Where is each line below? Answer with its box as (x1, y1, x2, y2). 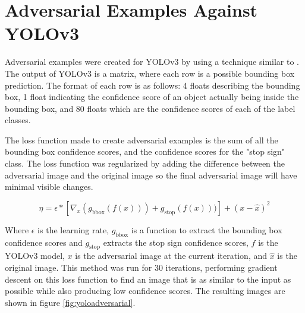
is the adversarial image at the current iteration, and (75, 249, 268, 262)
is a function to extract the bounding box (131, 223, 282, 236)
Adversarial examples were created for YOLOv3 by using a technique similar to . (5, 55, 299, 68)
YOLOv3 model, (5, 249, 65, 262)
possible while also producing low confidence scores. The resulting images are (5, 284, 285, 297)
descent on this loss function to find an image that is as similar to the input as (5, 273, 291, 285)
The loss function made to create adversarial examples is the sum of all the (5, 133, 278, 146)
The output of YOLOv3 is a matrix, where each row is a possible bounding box (5, 67, 295, 79)
